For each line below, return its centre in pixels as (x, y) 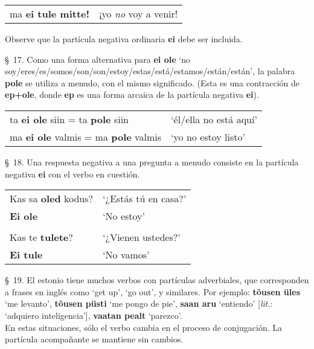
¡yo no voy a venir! (139, 14)
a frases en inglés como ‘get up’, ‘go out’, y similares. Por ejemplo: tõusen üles (153, 291)
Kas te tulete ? (41, 237)
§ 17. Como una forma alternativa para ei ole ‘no (98, 59)
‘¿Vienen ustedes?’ (142, 237)
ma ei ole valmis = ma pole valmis (86, 136)
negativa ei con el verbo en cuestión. (72, 174)
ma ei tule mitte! (50, 14)
